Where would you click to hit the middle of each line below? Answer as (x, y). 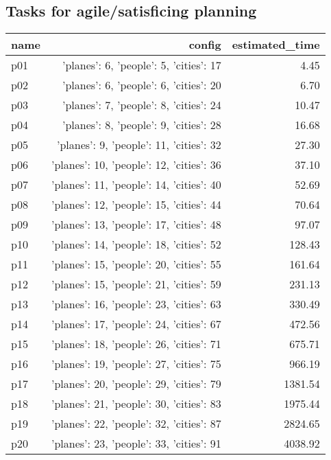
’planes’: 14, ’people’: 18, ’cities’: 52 (136, 244)
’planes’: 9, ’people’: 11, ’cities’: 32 (139, 145)
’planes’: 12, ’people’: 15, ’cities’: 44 (136, 205)
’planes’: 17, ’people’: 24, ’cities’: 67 (136, 324)
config (205, 45)
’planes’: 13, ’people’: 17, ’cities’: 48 (136, 225)
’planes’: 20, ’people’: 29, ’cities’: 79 (136, 384)
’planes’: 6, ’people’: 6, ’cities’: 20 (142, 85)
